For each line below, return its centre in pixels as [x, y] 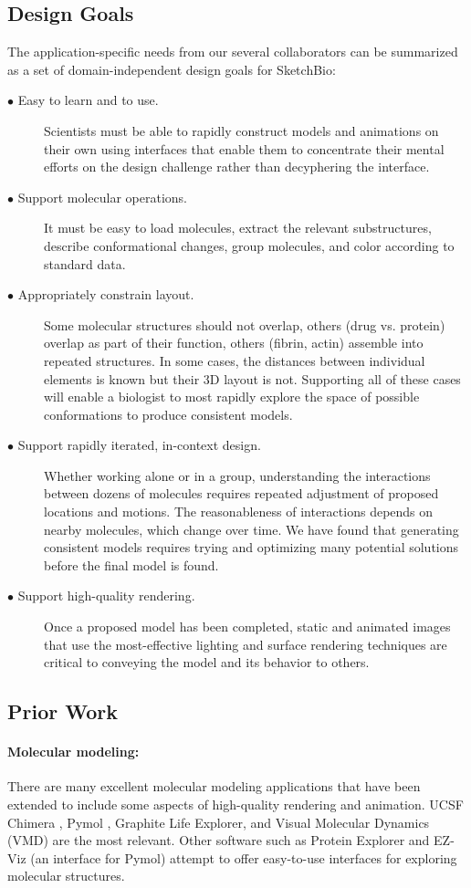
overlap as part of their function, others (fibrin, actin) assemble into [234, 343]
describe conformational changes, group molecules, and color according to [249, 245]
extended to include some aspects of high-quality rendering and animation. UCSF [235, 804]
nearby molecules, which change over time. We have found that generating [251, 529]
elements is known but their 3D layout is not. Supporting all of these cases [252, 378]
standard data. [85, 263]
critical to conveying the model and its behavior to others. [207, 662]
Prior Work [63, 711]
